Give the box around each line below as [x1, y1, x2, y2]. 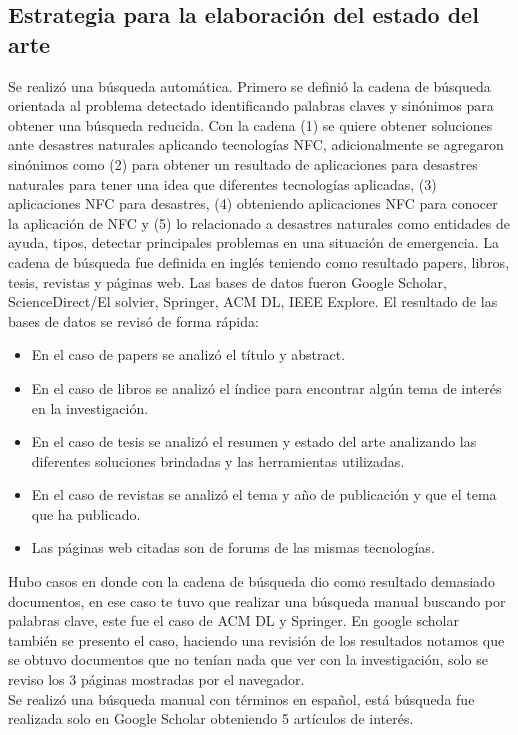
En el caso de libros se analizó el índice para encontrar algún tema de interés [31, 377, 502, 398]
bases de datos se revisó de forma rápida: [8, 310, 259, 331]
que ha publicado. [31, 503, 141, 524]
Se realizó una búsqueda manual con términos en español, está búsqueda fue [8, 688, 475, 709]
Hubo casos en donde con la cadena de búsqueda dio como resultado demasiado [8, 571, 495, 592]
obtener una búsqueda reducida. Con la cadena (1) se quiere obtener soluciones [8, 114, 493, 135]
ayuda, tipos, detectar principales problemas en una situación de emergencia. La [8, 232, 500, 253]
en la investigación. [31, 397, 149, 418]
